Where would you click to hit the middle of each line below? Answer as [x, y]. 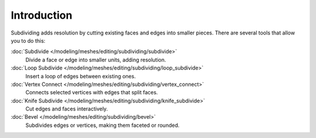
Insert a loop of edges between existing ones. [80, 76]
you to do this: [28, 40]
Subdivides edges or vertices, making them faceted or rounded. [102, 125]
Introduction [42, 15]
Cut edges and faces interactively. [67, 109]
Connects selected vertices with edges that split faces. [92, 92]
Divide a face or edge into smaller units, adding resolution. [96, 60]
